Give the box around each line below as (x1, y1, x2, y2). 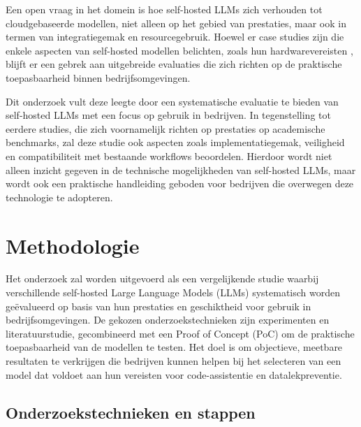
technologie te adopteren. (6, 189, 113, 204)
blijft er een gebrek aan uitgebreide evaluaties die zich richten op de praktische (6, 57, 342, 71)
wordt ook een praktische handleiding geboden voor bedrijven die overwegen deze (6, 176, 354, 191)
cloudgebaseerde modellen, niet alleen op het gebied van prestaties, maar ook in (6, 15, 346, 30)
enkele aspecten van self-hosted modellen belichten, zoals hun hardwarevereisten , (6, 43, 353, 57)
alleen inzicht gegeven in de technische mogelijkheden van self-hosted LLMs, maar (6, 162, 356, 177)
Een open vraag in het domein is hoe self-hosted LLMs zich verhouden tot (6, 2, 323, 16)
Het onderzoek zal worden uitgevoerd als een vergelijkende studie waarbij (6, 271, 319, 286)
